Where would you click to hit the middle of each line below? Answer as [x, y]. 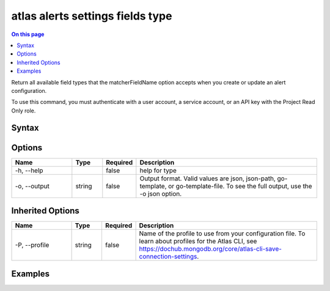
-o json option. [161, 194]
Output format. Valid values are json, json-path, [208, 179]
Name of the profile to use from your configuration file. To [222, 234]
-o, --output [32, 186]
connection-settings [168, 257]
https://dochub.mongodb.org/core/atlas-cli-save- [211, 249]
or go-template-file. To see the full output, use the [240, 186]
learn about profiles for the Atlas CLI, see [198, 241]
